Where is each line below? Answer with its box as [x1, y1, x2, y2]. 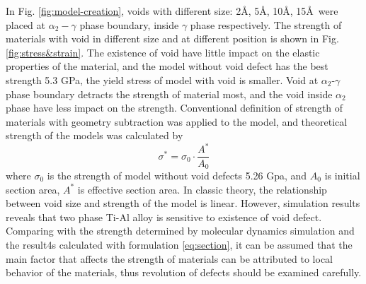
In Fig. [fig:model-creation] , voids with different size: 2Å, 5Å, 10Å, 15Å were [6, 4, 338, 18]
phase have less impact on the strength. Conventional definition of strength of [6, 100, 343, 115]
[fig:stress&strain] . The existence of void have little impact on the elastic [6, 45, 320, 59]
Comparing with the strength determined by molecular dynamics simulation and [6, 223, 355, 238]
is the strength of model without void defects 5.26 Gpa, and [47, 167, 307, 182]
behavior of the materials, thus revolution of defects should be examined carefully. [6, 265, 362, 280]
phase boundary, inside [79, 17, 179, 32]
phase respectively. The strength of [190, 17, 342, 32]
